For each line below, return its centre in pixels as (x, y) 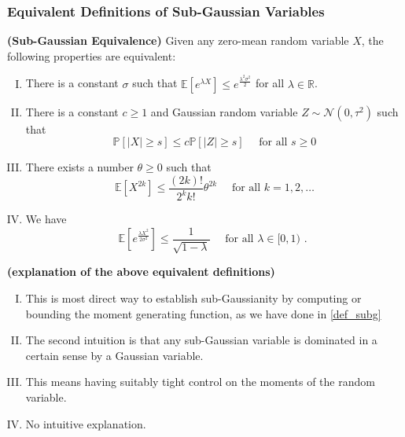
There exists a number (79, 167)
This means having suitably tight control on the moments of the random (200, 382)
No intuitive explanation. (86, 423)
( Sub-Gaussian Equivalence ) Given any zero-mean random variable (178, 40)
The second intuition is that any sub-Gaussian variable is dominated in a (201, 340)
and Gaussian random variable (224, 111)
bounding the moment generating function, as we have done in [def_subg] (203, 313)
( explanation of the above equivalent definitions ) (141, 272)
